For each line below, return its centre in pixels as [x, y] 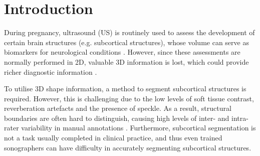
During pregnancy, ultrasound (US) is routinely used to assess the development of [129, 32]
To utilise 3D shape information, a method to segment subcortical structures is [125, 89]
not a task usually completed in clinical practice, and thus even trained [113, 138]
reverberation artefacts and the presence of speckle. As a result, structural [118, 108]
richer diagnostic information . [51, 71]
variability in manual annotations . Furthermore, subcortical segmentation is [139, 128]
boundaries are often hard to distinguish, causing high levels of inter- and [117, 118]
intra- [240, 118]
